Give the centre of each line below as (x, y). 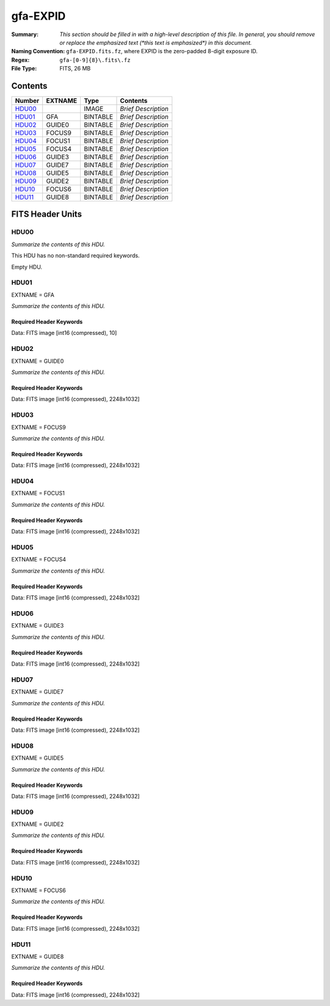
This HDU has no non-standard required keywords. (75, 256)
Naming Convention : (38, 51)
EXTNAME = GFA (33, 295)
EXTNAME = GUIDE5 (38, 758)
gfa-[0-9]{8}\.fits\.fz (95, 60)
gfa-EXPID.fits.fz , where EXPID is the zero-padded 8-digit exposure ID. (162, 51)
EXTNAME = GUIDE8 (38, 956)
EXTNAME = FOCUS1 (38, 494)
